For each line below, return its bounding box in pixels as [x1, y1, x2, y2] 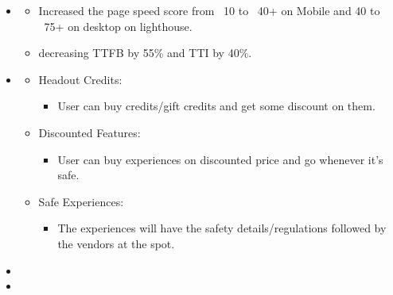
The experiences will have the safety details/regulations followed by [57, 220, 387, 236]
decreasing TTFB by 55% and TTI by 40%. [38, 44, 252, 61]
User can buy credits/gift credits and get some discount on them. [57, 98, 375, 114]
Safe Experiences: [38, 193, 124, 209]
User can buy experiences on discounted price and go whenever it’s [57, 151, 383, 167]
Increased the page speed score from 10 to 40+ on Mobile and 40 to [38, 2, 380, 18]
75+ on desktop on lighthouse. [44, 17, 193, 34]
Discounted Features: [38, 124, 141, 140]
